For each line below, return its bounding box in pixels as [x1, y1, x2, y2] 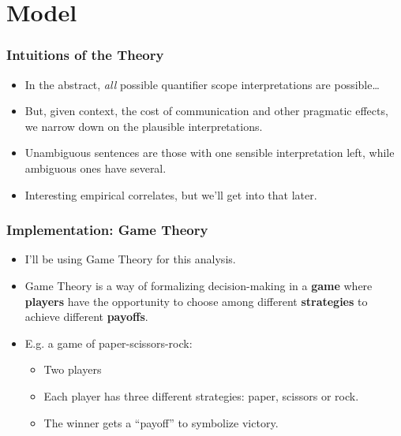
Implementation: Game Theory [6, 220, 208, 240]
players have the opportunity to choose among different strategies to [24, 293, 368, 309]
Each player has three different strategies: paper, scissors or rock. [43, 387, 359, 404]
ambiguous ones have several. [24, 159, 167, 176]
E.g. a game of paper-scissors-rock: [24, 334, 193, 351]
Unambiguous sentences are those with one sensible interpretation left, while [24, 144, 395, 161]
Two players [43, 361, 102, 378]
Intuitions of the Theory [6, 45, 164, 65]
